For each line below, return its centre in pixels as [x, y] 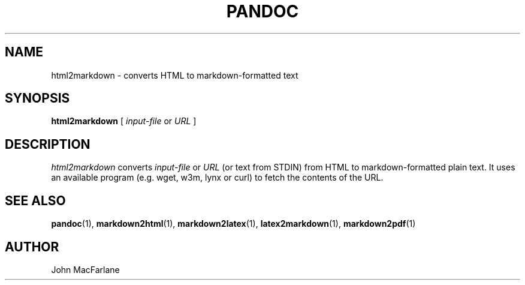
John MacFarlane [85, 269]
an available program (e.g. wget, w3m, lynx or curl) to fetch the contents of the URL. [217, 178]
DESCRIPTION [48, 144]
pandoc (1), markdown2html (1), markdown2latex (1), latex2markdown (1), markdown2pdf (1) [233, 224]
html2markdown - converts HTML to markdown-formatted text [175, 75]
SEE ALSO [35, 200]
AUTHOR [32, 247]
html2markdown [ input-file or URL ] [124, 121]
